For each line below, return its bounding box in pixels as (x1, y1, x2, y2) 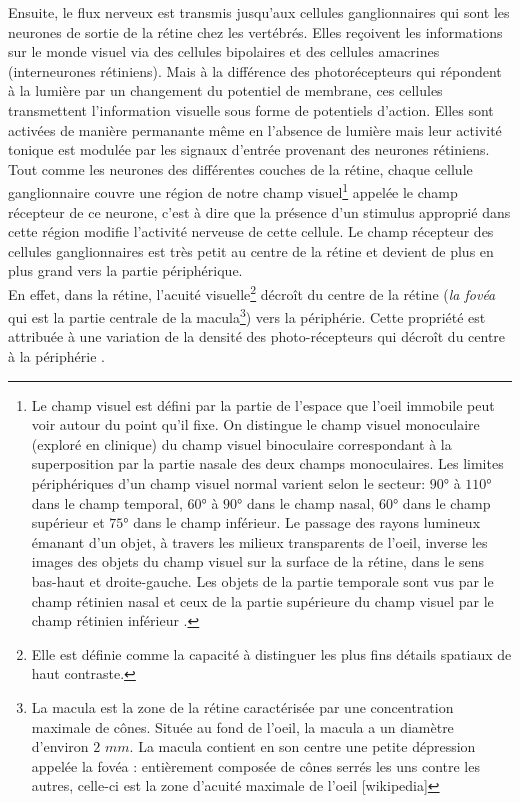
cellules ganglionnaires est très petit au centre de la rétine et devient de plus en (8, 240, 494, 261)
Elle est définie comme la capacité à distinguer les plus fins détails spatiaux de (31, 643, 512, 664)
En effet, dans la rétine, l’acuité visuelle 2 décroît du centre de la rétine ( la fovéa (8, 280, 496, 304)
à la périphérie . (8, 346, 105, 367)
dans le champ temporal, (31, 492, 183, 513)
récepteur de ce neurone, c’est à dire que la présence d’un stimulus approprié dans (8, 201, 511, 222)
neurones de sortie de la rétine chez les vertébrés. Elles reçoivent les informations (8, 21, 503, 42)
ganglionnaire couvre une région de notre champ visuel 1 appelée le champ (8, 179, 458, 202)
